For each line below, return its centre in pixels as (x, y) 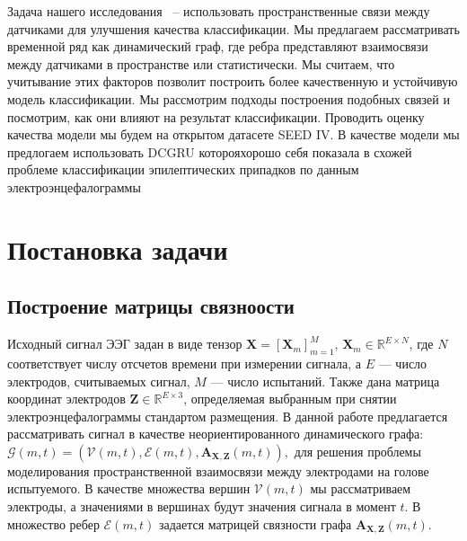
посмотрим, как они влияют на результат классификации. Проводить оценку (216, 116)
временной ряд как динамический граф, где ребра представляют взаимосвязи (218, 46)
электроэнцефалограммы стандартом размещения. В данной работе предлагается (228, 416)
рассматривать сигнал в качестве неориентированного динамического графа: (216, 434)
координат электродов (66, 399)
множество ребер (53, 523)
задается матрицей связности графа (255, 523)
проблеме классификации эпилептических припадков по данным (183, 169)
